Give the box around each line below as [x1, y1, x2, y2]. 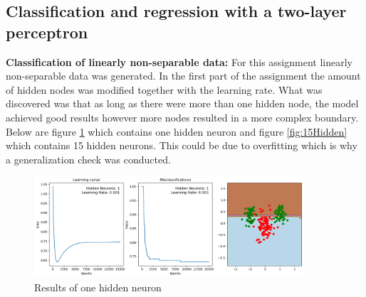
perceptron [6, 21, 88, 43]
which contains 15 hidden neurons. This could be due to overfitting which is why [6, 138, 357, 153]
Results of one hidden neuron [34, 280, 162, 295]
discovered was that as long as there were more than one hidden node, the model [6, 96, 359, 111]
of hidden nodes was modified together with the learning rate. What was [6, 82, 323, 97]
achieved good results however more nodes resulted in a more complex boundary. [6, 109, 359, 124]
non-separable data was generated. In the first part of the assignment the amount [6, 68, 361, 83]
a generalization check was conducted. [6, 151, 171, 166]
